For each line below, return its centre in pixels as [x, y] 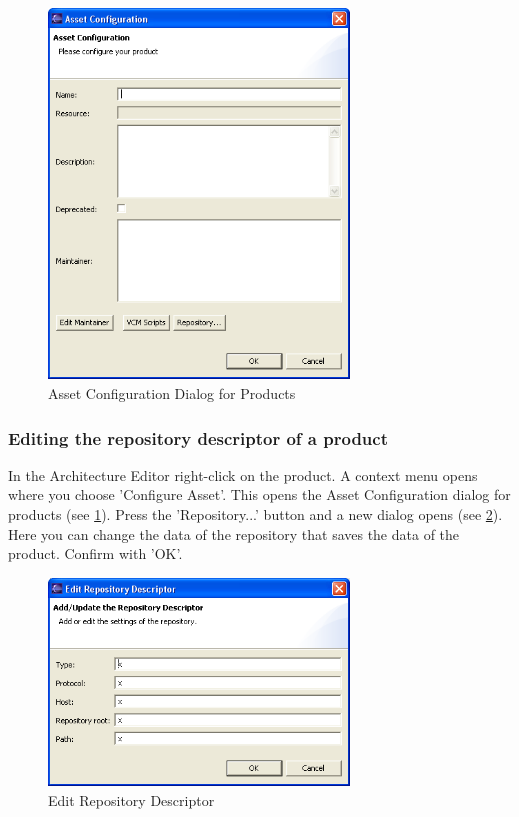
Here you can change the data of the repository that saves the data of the [234, 533]
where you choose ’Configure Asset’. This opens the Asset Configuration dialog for [259, 494]
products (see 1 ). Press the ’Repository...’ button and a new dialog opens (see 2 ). [255, 513]
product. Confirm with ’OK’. [95, 553]
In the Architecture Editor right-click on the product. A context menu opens [243, 474]
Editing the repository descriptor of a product [198, 437]
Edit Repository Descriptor [131, 799]
